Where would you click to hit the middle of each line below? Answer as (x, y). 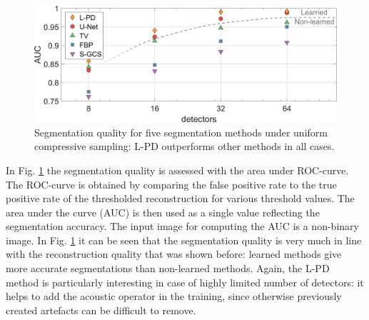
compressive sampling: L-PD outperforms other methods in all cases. (184, 146)
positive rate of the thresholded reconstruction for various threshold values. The (180, 198)
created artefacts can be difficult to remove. (101, 310)
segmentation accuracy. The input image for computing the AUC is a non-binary (182, 226)
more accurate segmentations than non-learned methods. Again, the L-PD (168, 268)
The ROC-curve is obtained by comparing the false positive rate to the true (171, 184)
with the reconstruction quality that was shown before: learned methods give (174, 254)
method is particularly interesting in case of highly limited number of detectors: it (185, 282)
